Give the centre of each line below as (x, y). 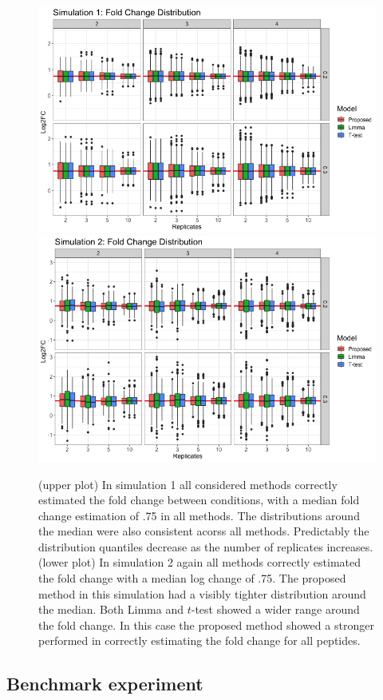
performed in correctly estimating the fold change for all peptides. (199, 640)
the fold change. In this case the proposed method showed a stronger (206, 624)
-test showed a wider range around (275, 609)
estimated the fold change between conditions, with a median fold (199, 500)
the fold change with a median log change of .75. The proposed (192, 578)
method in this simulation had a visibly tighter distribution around (202, 593)
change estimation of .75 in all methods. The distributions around (199, 515)
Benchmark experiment (105, 684)
